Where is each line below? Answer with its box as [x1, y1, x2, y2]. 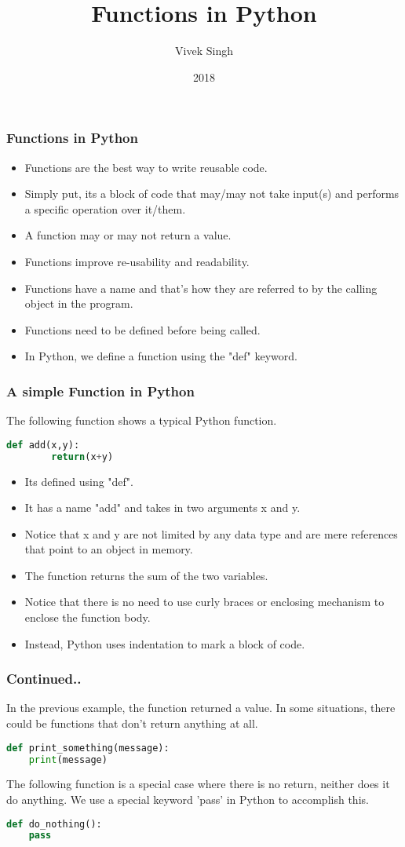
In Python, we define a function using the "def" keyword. [24, 348, 297, 364]
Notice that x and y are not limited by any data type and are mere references [24, 525, 398, 542]
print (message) [28, 754, 108, 765]
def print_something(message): [6, 742, 170, 754]
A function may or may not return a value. [24, 227, 232, 243]
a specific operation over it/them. [24, 200, 186, 217]
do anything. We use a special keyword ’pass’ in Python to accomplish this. [6, 791, 369, 808]
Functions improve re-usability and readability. [24, 253, 250, 269]
